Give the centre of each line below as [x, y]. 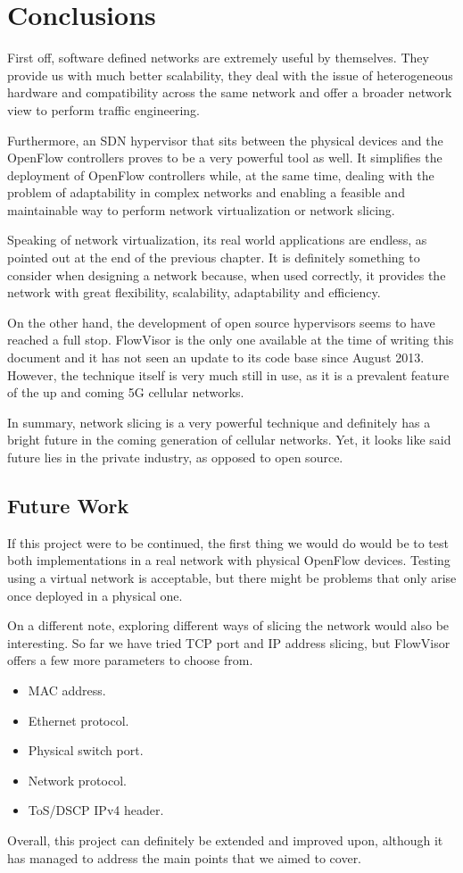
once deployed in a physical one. [95, 595]
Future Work [68, 505]
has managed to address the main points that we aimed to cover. [185, 857]
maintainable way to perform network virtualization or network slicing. [201, 209]
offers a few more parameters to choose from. [130, 660]
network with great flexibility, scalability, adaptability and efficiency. [194, 292]
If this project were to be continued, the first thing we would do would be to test [228, 542]
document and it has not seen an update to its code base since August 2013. [216, 358]
